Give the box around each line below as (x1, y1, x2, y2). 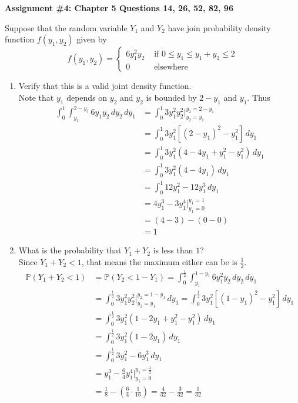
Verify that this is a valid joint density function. (18, 80, 192, 92)
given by (76, 33, 107, 45)
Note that (18, 91, 54, 103)
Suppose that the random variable (5, 21, 128, 34)
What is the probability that (18, 244, 122, 256)
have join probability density (168, 21, 271, 34)
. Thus (247, 91, 270, 103)
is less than (153, 244, 193, 256)
